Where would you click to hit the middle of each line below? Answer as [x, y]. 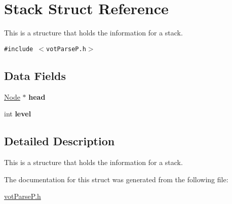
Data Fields [35, 75]
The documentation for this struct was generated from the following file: [116, 179]
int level [18, 114]
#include [19, 49]
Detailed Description [60, 141]
